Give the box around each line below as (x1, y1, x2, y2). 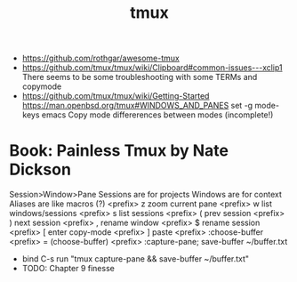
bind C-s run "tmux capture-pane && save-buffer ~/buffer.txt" (21, 254, 250, 264)
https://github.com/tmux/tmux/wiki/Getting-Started (21, 91, 210, 101)
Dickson (9, 159, 71, 180)
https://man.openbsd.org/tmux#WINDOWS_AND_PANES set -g (21, 101, 253, 111)
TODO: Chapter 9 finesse (21, 263, 116, 274)
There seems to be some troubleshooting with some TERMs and (21, 72, 258, 83)
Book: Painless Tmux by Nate (9, 141, 229, 161)
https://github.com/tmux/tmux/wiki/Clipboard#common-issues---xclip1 (21, 62, 283, 73)
